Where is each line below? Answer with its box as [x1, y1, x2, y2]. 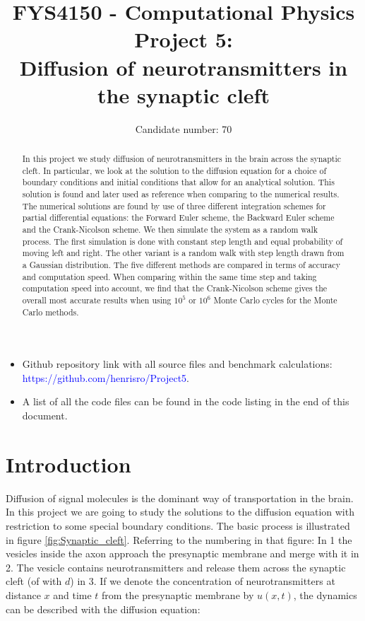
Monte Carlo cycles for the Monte [213, 294, 337, 306]
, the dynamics [293, 587, 357, 602]
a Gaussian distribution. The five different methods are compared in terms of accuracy [22, 258, 340, 270]
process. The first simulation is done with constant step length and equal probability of [22, 235, 343, 247]
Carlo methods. [22, 306, 79, 318]
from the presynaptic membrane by [102, 587, 254, 602]
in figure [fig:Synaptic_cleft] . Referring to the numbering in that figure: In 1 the [6, 532, 352, 547]
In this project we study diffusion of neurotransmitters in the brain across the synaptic [22, 153, 342, 165]
